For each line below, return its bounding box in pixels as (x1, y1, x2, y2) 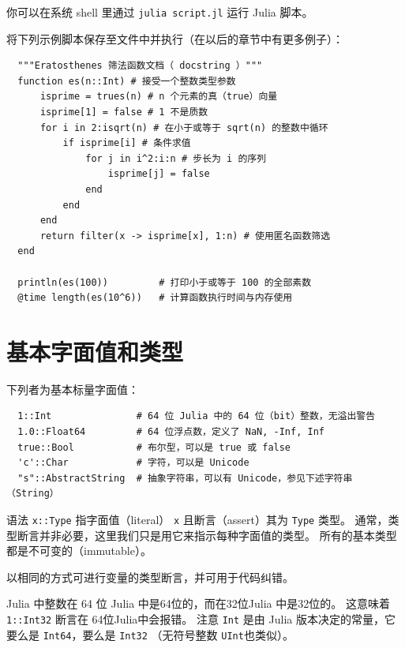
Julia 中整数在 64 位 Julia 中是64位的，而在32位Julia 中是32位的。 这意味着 (6, 595, 390, 612)
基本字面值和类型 (6, 335, 184, 367)
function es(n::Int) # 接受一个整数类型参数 (17, 75, 236, 87)
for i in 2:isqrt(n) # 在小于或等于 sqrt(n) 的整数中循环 (39, 122, 328, 133)
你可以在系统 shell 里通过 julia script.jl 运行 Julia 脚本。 (6, 4, 313, 20)
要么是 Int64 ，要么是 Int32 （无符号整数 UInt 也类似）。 (6, 626, 294, 642)
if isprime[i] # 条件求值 (62, 137, 191, 149)
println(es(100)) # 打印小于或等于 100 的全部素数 (17, 276, 312, 288)
